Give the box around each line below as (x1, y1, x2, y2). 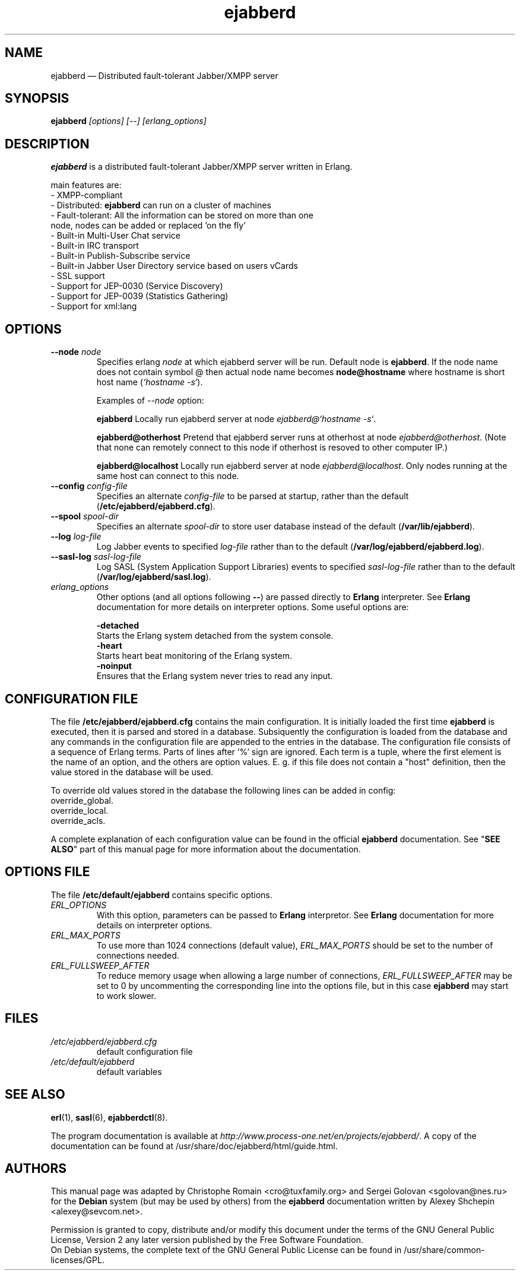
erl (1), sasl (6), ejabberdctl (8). (50, 1112, 168, 1122)
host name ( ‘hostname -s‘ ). (96, 377, 203, 388)
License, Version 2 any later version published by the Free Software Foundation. (50, 1235, 363, 1245)
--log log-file (50, 531, 102, 542)
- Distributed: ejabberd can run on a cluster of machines (50, 200, 271, 211)
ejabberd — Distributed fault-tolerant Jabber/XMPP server (50, 70, 278, 81)
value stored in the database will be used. (50, 766, 213, 777)
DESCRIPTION (5, 136, 90, 151)
